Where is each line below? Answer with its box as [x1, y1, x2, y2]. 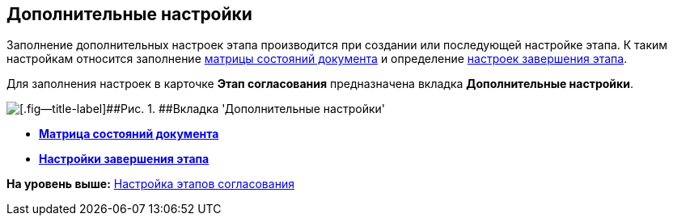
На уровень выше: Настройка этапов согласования [6, 177, 294, 191]
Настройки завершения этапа [39, 152, 210, 166]
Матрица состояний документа [39, 127, 219, 141]
